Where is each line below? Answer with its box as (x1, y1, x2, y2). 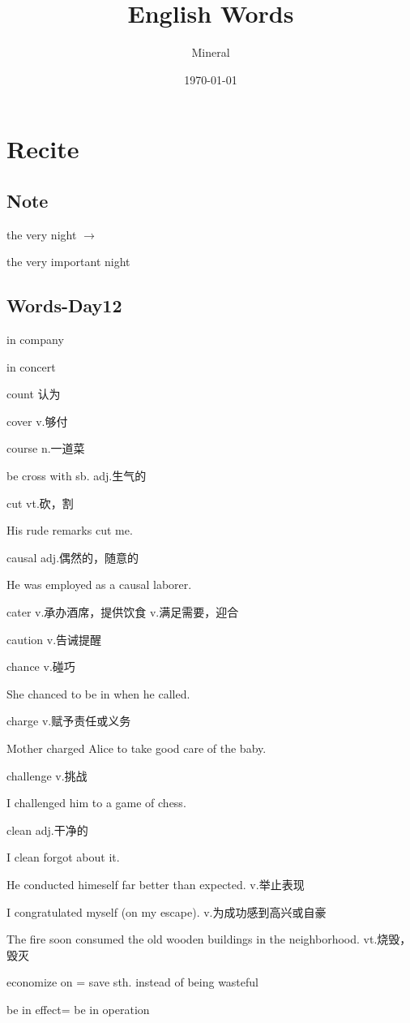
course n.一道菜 (6, 440, 85, 457)
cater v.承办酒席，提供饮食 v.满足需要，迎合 (6, 604, 239, 621)
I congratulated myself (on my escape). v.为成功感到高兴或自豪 (6, 903, 327, 920)
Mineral (191, 44, 230, 61)
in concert (6, 358, 56, 375)
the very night (6, 226, 77, 243)
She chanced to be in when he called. (6, 685, 190, 702)
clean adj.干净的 (6, 821, 88, 838)
